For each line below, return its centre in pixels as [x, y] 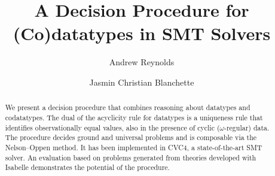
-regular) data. [247, 127]
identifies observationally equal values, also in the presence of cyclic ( [112, 127]
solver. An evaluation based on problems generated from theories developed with [131, 157]
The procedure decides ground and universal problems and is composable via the [131, 137]
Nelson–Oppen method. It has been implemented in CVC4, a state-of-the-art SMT [134, 147]
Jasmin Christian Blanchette [142, 82]
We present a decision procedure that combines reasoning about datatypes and [128, 107]
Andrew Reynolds [142, 62]
